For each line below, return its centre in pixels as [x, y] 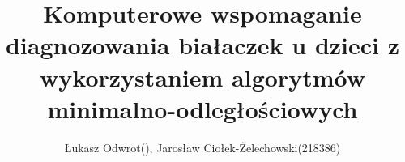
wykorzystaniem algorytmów [202, 77]
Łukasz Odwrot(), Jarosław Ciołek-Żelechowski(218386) [202, 147]
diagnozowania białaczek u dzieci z [202, 45]
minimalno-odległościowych [202, 108]
